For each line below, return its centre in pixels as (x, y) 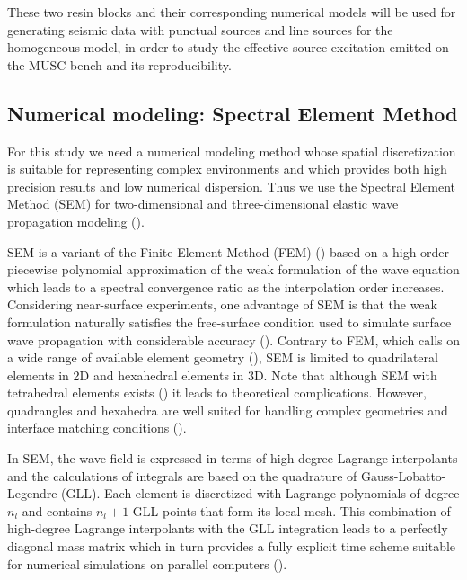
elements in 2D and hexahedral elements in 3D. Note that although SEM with (222, 375)
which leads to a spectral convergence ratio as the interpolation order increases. (226, 286)
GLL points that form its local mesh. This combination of (291, 510)
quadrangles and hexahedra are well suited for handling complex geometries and (228, 410)
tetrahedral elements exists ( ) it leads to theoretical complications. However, (217, 393)
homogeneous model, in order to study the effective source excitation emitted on (228, 47)
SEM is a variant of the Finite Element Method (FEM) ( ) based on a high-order (229, 251)
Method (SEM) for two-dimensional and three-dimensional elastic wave (203, 204)
